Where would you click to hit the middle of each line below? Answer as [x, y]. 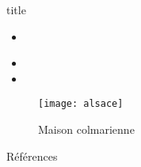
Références [32, 156]
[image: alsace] [81, 104]
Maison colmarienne [86, 129]
